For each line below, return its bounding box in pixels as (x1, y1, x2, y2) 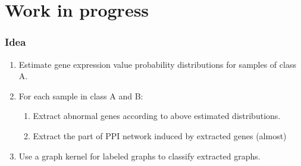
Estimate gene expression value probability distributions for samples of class (18, 58, 296, 70)
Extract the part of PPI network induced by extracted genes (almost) (33, 129, 287, 142)
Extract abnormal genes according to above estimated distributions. (33, 109, 281, 122)
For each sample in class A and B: (18, 89, 143, 102)
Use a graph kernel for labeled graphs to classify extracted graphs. (18, 149, 261, 162)
